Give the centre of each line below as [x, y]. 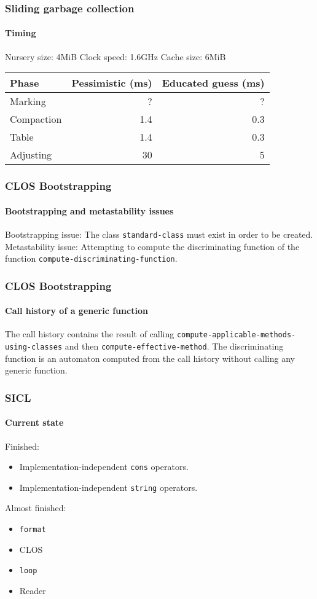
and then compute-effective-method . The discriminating [174, 346]
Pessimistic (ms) [112, 83]
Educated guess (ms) [213, 83]
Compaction [36, 119]
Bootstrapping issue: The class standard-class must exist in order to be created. [159, 234]
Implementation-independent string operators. [108, 487]
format [33, 530]
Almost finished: [36, 508]
